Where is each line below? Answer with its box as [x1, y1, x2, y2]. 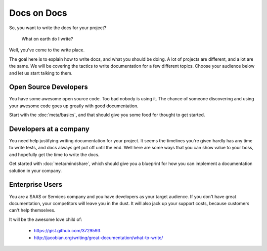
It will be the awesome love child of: [9, 216, 83, 222]
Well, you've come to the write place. [9, 47, 85, 53]
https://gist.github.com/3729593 [34, 228, 101, 234]
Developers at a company [9, 125, 90, 133]
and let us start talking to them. [9, 70, 73, 76]
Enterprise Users [9, 180, 63, 189]
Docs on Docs [9, 7, 67, 18]
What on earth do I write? [21, 36, 74, 42]
